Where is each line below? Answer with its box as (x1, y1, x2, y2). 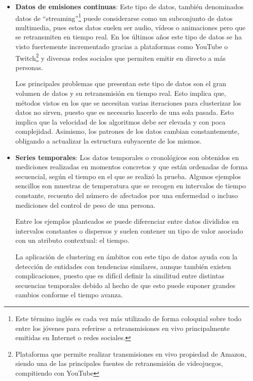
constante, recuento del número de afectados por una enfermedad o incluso (15, 190, 238, 200)
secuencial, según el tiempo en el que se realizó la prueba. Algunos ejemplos (15, 171, 241, 181)
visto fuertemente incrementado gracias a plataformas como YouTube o (15, 41, 228, 52)
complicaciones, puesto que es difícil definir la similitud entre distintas (15, 271, 224, 281)
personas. (15, 62, 43, 72)
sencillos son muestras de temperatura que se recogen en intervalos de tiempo (15, 181, 246, 191)
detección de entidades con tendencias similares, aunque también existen (15, 261, 231, 271)
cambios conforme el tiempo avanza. (15, 290, 123, 300)
